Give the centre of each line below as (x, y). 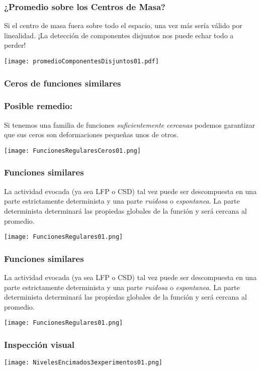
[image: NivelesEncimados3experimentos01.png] (83, 363)
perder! (15, 45)
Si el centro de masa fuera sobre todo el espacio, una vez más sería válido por (123, 25)
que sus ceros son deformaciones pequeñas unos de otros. (91, 134)
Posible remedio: (38, 106)
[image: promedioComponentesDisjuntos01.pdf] (81, 61)
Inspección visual (39, 344)
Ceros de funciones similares (63, 83)
